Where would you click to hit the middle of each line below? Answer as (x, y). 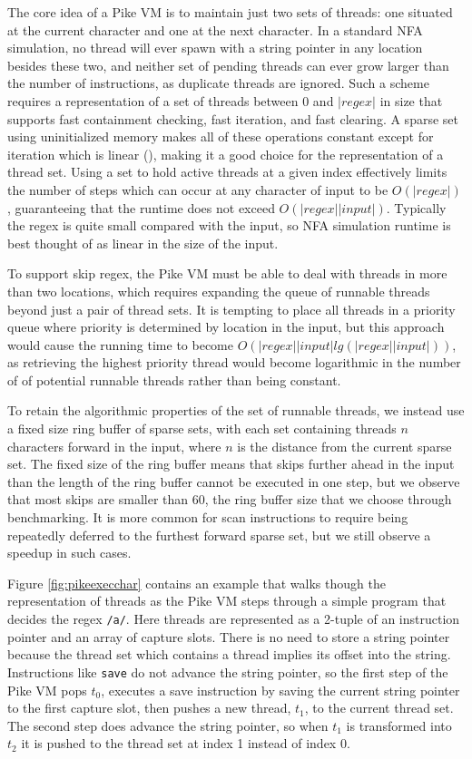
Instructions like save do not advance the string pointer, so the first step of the (228, 671)
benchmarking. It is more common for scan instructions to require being (208, 517)
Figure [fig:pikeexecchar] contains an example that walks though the (197, 583)
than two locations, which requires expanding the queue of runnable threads (219, 291)
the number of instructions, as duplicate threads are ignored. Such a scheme (218, 83)
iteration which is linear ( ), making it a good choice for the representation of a (226, 154)
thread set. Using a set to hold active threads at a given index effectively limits (227, 172)
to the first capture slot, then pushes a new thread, (149, 708)
